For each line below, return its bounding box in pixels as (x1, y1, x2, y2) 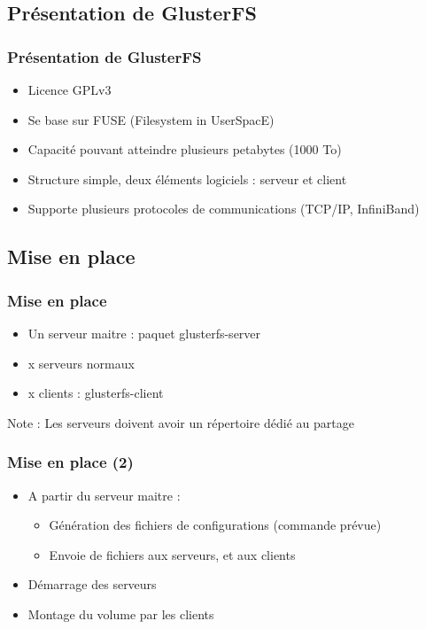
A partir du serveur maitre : (27, 485, 181, 504)
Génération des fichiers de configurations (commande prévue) (49, 516, 382, 534)
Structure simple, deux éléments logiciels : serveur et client (27, 169, 347, 188)
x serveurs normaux (27, 353, 135, 372)
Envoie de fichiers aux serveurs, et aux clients (49, 545, 296, 563)
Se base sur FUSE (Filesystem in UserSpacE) (27, 110, 275, 128)
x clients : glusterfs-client (27, 384, 164, 402)
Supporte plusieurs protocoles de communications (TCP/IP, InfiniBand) (27, 199, 420, 218)
